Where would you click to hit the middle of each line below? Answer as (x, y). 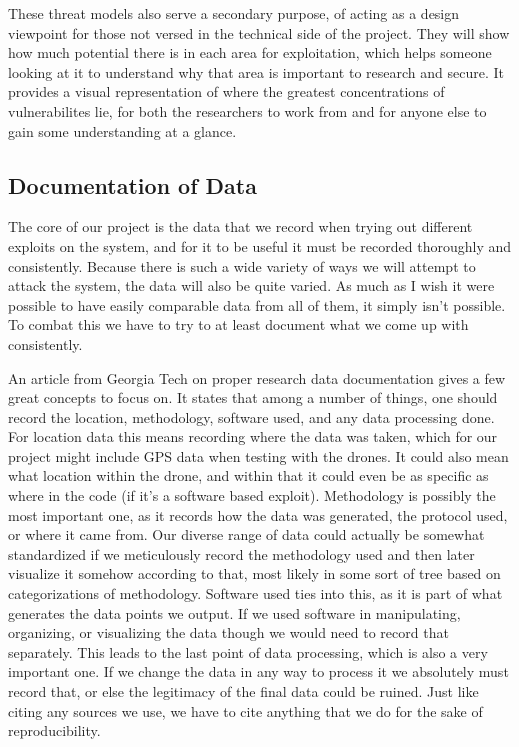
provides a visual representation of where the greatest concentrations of (226, 91)
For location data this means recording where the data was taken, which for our (253, 436)
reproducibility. (54, 730)
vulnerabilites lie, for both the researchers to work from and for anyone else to (247, 110)
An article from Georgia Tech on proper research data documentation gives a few (257, 377)
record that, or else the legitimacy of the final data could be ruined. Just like (243, 691)
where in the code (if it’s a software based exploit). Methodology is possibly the (252, 495)
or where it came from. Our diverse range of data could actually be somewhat (246, 534)
